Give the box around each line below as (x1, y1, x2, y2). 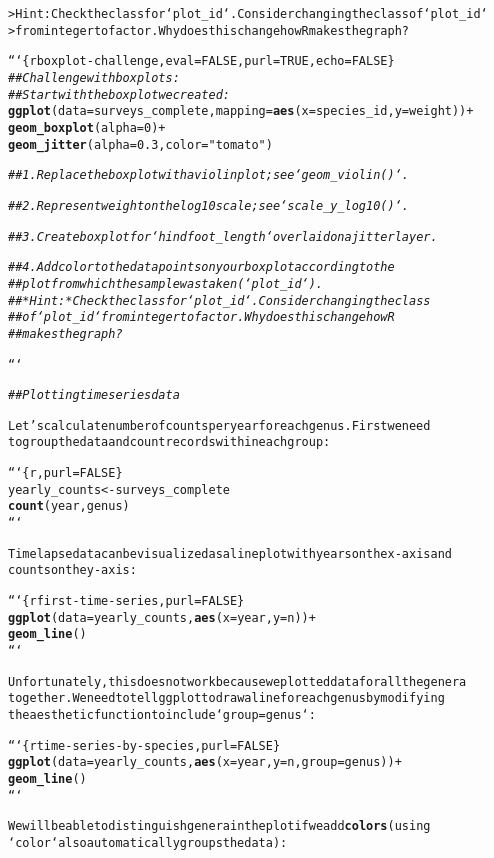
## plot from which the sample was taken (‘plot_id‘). (8, 276, 324, 291)
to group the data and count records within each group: (8, 435, 331, 450)
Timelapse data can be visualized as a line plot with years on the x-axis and (8, 546, 452, 561)
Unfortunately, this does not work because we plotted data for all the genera (8, 674, 467, 689)
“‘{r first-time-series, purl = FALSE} (8, 594, 245, 609)
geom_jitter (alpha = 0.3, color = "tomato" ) (8, 137, 273, 152)
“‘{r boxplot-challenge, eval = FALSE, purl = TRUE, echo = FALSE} (8, 54, 395, 69)
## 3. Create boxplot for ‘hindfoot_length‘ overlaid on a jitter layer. (8, 229, 438, 244)
